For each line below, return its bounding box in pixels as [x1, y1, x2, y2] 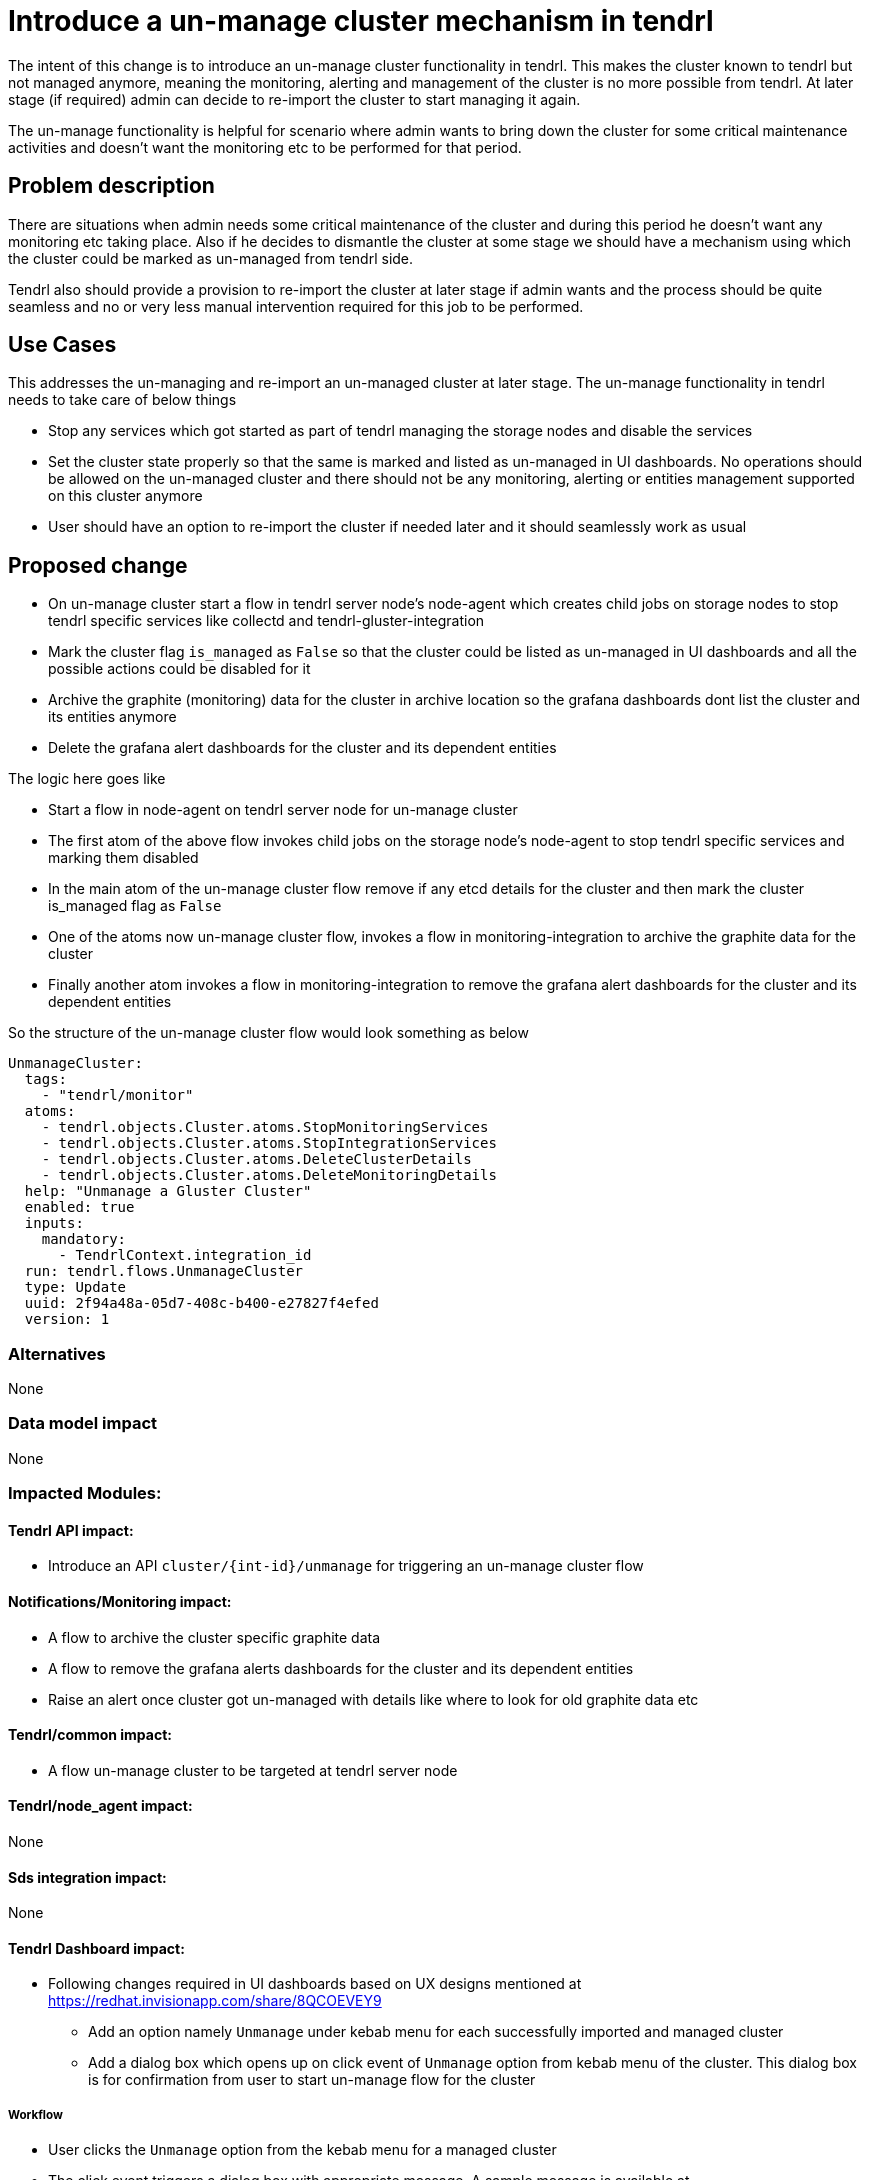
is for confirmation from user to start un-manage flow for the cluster [88, 2071, 536, 2089]
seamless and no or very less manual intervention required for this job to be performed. [8, 297, 584, 315]
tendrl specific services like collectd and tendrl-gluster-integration [48, 612, 485, 630]
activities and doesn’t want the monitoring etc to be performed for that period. [8, 138, 522, 156]
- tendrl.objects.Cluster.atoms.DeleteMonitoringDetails [41, 1167, 497, 1184]
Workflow [8, 2107, 63, 2122]
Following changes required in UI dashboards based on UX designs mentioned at [48, 1975, 582, 1993]
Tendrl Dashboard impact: [8, 1939, 185, 1957]
